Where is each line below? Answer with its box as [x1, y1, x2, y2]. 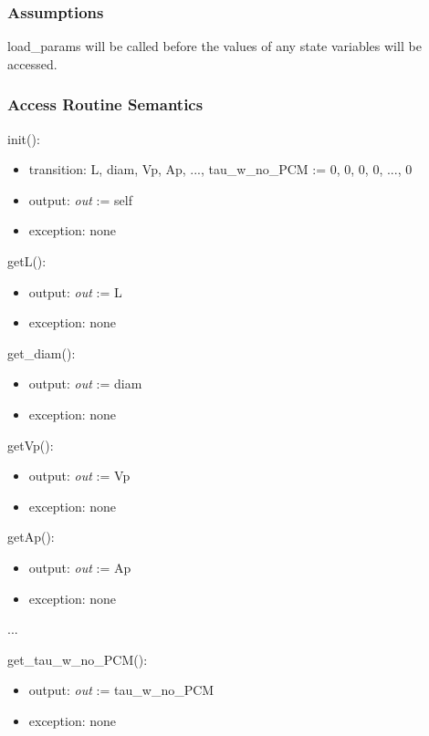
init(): [7, 129, 40, 148]
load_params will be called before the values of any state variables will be [7, 36, 422, 56]
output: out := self [28, 190, 132, 209]
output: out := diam [28, 374, 142, 393]
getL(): [7, 252, 47, 270]
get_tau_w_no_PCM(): [7, 649, 148, 669]
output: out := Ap [28, 557, 131, 576]
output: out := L [28, 282, 122, 301]
